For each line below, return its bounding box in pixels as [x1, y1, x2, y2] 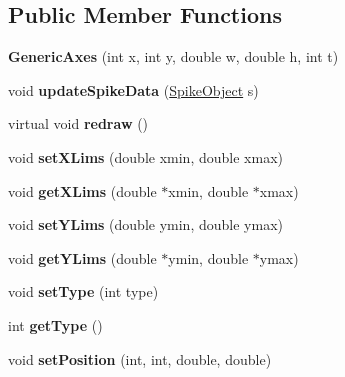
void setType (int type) [8, 281, 159, 302]
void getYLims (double [8, 247, 157, 268]
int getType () [8, 314, 103, 335]
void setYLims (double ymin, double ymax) [8, 214, 283, 235]
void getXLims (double [8, 180, 157, 201]
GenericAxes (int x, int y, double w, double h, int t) [8, 46, 339, 67]
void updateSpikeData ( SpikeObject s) [8, 79, 259, 100]
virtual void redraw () [8, 113, 149, 134]
